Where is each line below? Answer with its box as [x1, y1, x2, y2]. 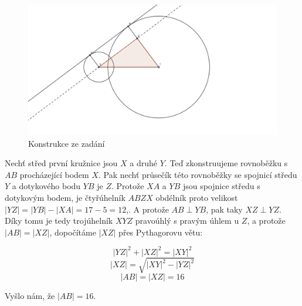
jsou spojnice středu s [182, 180, 260, 192]
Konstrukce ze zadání [28, 137, 105, 149]
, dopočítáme [49, 226, 96, 238]
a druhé [130, 157, 158, 169]
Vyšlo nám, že [5, 290, 55, 302]
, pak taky [206, 203, 243, 215]
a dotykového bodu [12, 180, 81, 192]
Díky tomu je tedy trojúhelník [5, 214, 113, 227]
